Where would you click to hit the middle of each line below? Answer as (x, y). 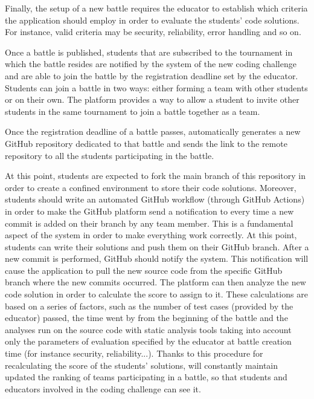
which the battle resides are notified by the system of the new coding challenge (151, 64)
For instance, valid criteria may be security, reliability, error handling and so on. (153, 32)
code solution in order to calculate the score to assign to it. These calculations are (156, 294)
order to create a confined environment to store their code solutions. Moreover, (151, 187)
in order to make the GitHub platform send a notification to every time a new (149, 211)
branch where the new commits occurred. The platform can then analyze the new (155, 282)
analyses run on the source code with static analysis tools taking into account (148, 329)
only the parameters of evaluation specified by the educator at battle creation (148, 341)
